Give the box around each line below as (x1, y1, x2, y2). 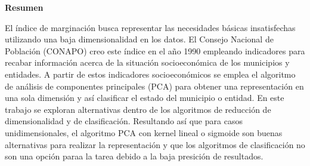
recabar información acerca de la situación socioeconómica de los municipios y (5, 56, 290, 69)
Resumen (5, 1, 44, 13)
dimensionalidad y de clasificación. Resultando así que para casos (5, 115, 243, 127)
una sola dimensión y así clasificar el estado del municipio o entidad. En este (5, 91, 284, 104)
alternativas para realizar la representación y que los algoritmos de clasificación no (5, 138, 305, 150)
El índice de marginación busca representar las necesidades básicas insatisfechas (5, 21, 296, 33)
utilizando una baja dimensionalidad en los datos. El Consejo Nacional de (5, 33, 274, 45)
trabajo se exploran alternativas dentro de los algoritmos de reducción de (5, 103, 271, 115)
